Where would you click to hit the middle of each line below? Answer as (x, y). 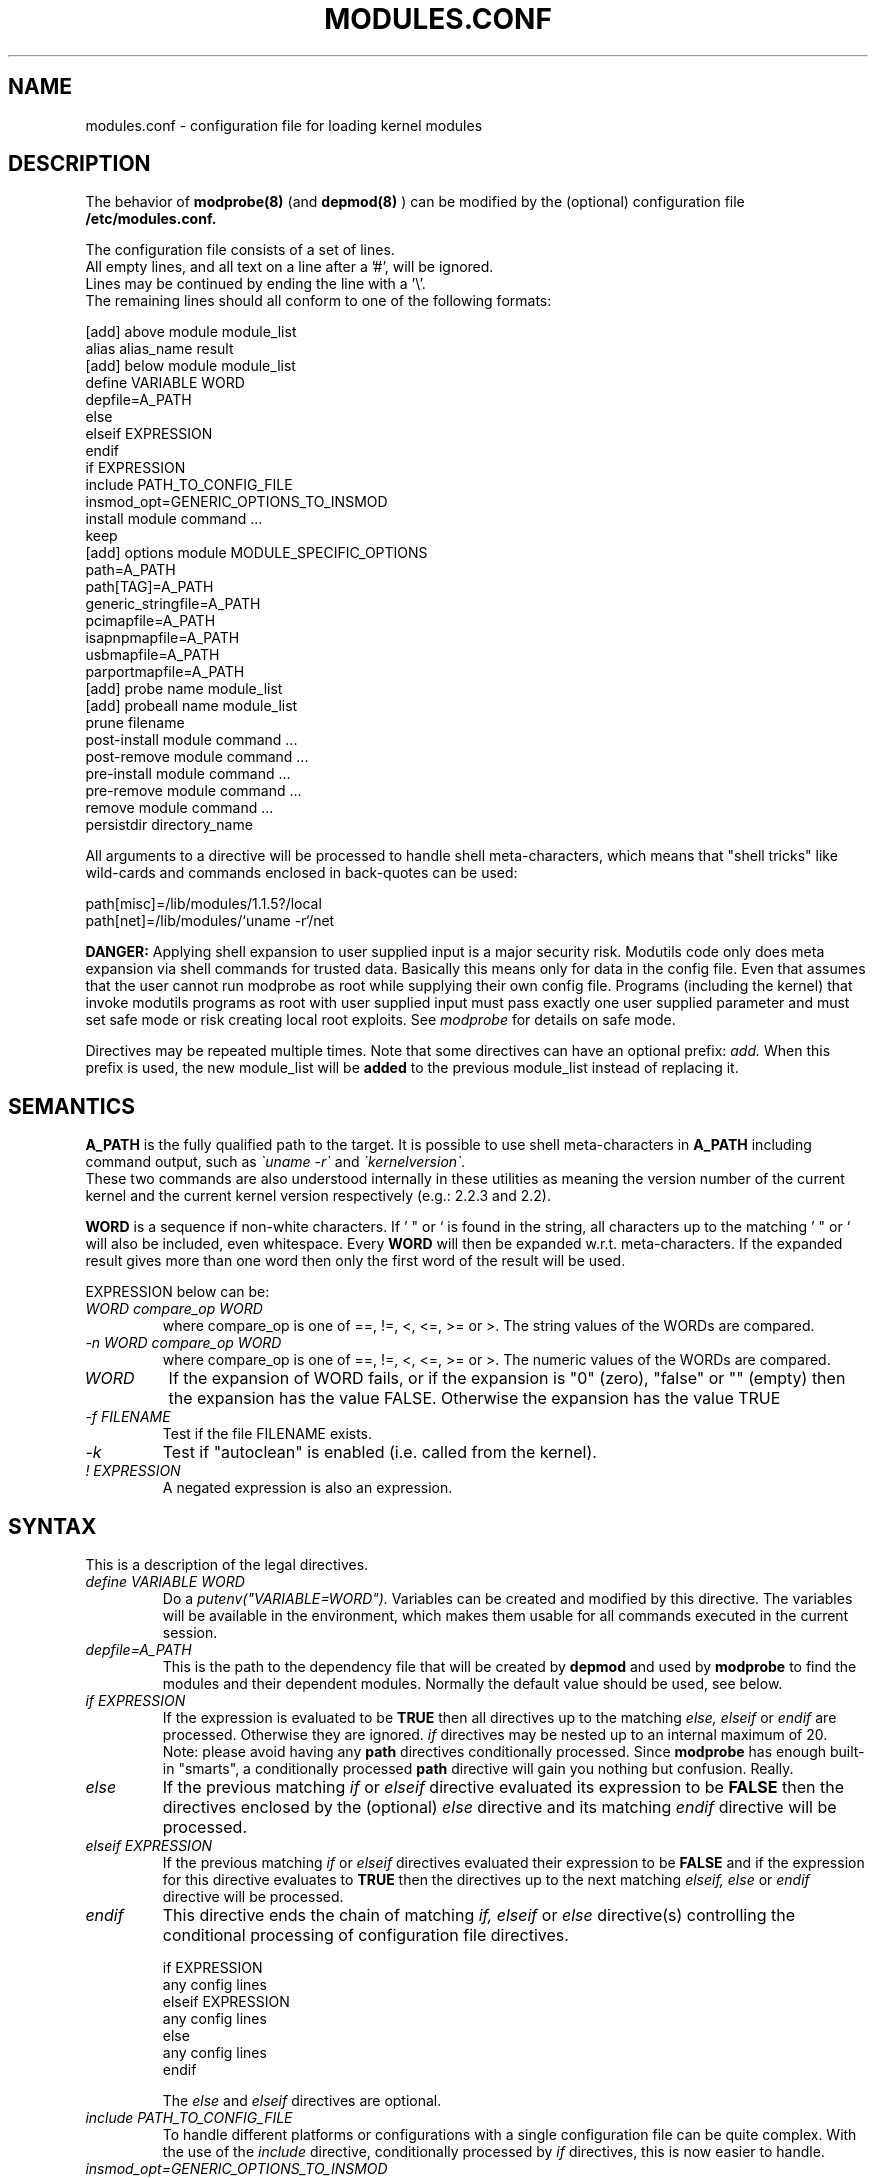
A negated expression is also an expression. (307, 1488)
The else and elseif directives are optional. (302, 2101)
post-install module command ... (191, 740)
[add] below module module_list (190, 366)
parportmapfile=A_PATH (165, 672)
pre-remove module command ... (193, 791)
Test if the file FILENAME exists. (267, 1434)
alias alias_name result (159, 349)
